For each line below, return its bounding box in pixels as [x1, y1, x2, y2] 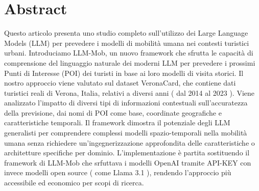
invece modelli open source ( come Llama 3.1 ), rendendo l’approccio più [4, 167, 231, 178]
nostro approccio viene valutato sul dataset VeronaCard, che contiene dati [4, 77, 236, 88]
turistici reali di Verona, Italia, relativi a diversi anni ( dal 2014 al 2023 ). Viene [4, 87, 254, 98]
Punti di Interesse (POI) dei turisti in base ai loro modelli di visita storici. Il [4, 67, 244, 78]
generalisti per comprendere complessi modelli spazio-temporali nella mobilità [4, 127, 247, 138]
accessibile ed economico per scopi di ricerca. [4, 177, 144, 188]
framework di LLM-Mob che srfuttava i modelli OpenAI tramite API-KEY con [4, 157, 251, 168]
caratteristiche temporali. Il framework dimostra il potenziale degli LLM [4, 117, 230, 128]
